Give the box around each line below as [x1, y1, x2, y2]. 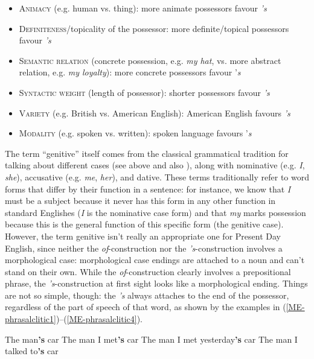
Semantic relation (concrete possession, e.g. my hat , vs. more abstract [19, 54, 281, 66]
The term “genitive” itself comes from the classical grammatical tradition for [5, 147, 289, 159]
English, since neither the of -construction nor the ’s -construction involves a [5, 241, 283, 254]
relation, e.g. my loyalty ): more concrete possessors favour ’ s [19, 66, 241, 78]
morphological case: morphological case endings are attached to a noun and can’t [5, 253, 305, 266]
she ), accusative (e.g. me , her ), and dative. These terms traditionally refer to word [5, 170, 310, 183]
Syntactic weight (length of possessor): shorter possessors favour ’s [19, 86, 270, 98]
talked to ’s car [5, 345, 59, 357]
